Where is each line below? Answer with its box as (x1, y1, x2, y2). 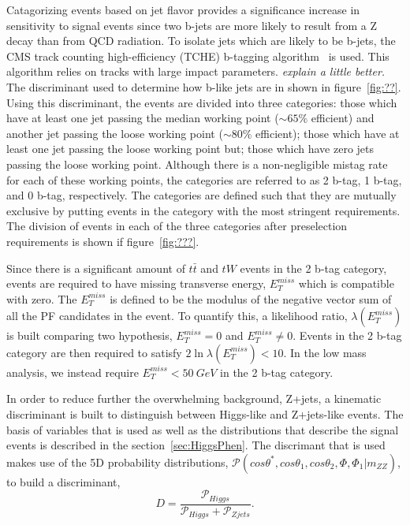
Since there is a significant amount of (6, 259, 185, 276)
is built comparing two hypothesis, (6, 327, 173, 344)
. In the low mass (283, 344, 367, 360)
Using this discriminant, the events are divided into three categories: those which (6, 94, 397, 110)
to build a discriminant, (6, 473, 121, 490)
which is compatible (298, 275, 394, 292)
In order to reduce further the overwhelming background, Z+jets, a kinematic (6, 390, 382, 407)
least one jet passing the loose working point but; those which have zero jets (6, 140, 375, 157)
